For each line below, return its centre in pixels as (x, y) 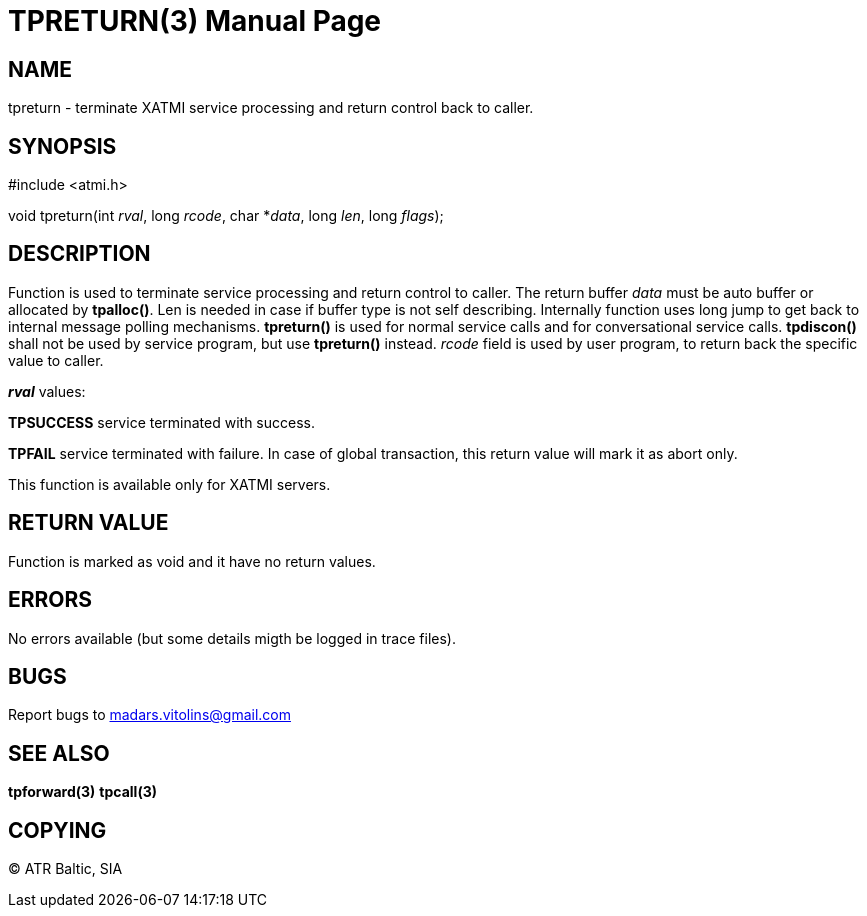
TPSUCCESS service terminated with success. (162, 422)
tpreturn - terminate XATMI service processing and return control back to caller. (271, 108)
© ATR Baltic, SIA (65, 869)
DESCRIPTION (79, 254)
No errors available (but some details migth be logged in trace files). (232, 638)
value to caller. (56, 360)
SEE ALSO (59, 753)
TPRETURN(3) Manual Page (195, 21)
